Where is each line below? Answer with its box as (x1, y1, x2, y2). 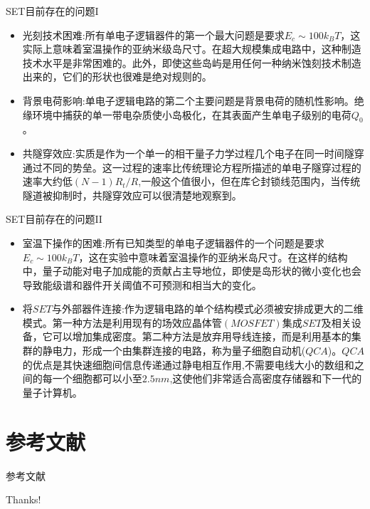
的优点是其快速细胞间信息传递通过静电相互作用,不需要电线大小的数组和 (22, 357, 354, 372)
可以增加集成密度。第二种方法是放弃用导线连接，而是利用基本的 (52, 329, 351, 344)
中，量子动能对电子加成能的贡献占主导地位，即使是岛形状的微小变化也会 (22, 263, 361, 278)
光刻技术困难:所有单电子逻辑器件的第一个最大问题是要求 (22, 27, 285, 42)
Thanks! (6, 492, 41, 507)
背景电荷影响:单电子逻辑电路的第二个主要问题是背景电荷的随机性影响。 (22, 93, 354, 107)
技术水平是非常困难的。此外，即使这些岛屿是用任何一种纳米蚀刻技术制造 (22, 55, 361, 70)
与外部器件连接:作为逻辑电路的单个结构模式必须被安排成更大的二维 (51, 301, 364, 316)
